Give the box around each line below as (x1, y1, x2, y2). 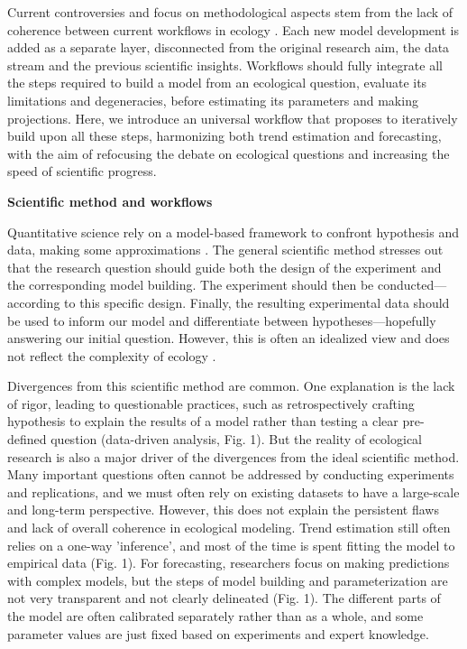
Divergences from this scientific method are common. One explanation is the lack (7, 376, 455, 395)
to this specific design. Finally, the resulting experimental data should (64, 292, 450, 311)
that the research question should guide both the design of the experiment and (7, 257, 442, 276)
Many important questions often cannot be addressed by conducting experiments (7, 465, 454, 484)
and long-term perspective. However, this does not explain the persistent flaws (7, 500, 439, 519)
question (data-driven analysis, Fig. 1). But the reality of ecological (50, 430, 422, 449)
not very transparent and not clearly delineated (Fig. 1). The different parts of (7, 589, 441, 607)
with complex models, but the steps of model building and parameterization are (7, 570, 448, 589)
